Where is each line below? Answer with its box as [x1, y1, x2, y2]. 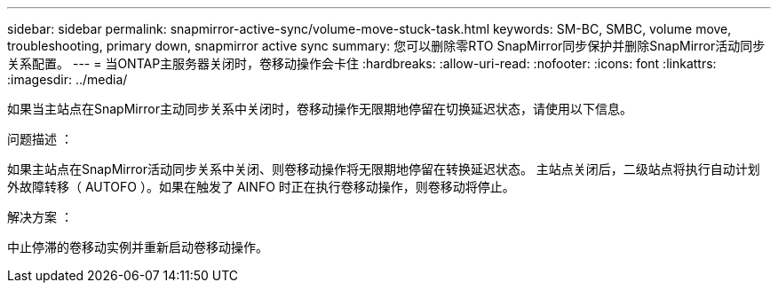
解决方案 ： [7, 209, 73, 224]
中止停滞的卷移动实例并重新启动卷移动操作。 [7, 239, 268, 255]
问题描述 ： [7, 131, 73, 146]
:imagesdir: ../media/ [7, 72, 128, 87]
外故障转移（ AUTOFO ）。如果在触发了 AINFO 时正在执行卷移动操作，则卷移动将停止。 [7, 179, 515, 194]
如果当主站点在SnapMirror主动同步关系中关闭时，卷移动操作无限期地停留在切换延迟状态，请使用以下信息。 [7, 101, 632, 116]
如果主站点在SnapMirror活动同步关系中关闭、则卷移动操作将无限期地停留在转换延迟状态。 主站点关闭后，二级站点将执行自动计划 [7, 161, 760, 176]
